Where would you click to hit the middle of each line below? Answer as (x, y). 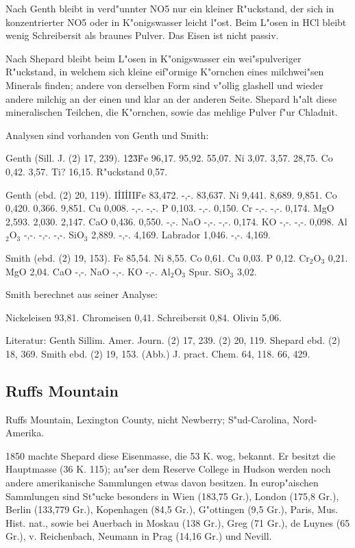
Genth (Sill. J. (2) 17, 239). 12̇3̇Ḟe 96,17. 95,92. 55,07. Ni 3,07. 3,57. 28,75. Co (169, 158)
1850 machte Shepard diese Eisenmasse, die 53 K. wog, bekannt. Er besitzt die (171, 455)
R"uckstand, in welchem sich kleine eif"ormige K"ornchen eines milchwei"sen (165, 72)
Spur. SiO (209, 271)
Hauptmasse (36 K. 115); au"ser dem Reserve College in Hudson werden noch (168, 469)
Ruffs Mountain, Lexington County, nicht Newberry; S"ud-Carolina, (148, 419)
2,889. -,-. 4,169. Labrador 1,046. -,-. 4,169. (181, 235)
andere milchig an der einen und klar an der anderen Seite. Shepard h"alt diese (171, 98)
